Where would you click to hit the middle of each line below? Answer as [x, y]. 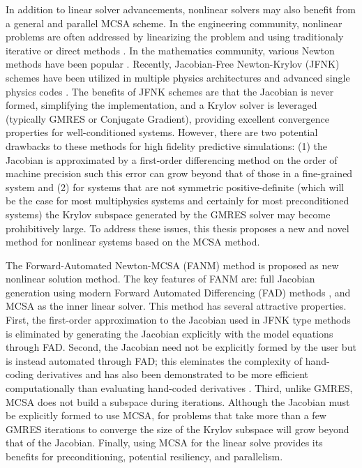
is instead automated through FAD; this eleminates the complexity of [154, 360]
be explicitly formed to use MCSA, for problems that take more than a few [166, 415]
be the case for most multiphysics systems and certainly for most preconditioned [178, 201]
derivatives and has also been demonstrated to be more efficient [172, 374]
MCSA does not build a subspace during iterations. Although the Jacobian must [178, 401]
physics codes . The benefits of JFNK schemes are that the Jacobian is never [170, 91]
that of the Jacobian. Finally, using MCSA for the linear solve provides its [164, 443]
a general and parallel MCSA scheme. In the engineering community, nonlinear [174, 23]
